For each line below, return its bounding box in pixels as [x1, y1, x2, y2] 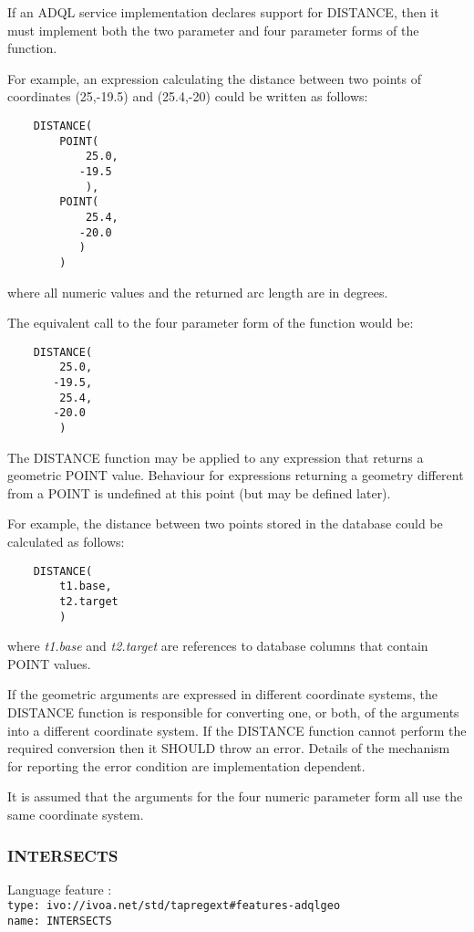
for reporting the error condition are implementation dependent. [7, 756, 366, 775]
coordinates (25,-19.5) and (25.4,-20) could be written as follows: [7, 87, 368, 106]
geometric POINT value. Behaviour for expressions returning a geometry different [7, 466, 464, 485]
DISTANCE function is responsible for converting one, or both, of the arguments [7, 703, 459, 722]
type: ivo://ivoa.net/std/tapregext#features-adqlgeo [7, 899, 341, 913]
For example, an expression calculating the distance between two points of [7, 68, 422, 88]
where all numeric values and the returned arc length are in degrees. [7, 282, 388, 301]
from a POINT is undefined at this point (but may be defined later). [7, 483, 391, 502]
